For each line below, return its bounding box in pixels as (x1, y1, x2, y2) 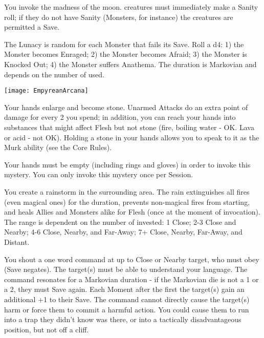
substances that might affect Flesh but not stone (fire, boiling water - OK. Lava (4, 122, 254, 132)
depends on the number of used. (4, 69, 104, 79)
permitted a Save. (4, 22, 60, 32)
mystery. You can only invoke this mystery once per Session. (4, 169, 193, 180)
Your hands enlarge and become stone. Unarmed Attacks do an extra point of (4, 101, 248, 112)
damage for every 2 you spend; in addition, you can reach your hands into (4, 112, 236, 122)
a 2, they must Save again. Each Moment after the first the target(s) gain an (4, 284, 245, 294)
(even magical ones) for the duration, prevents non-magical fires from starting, (4, 196, 250, 207)
